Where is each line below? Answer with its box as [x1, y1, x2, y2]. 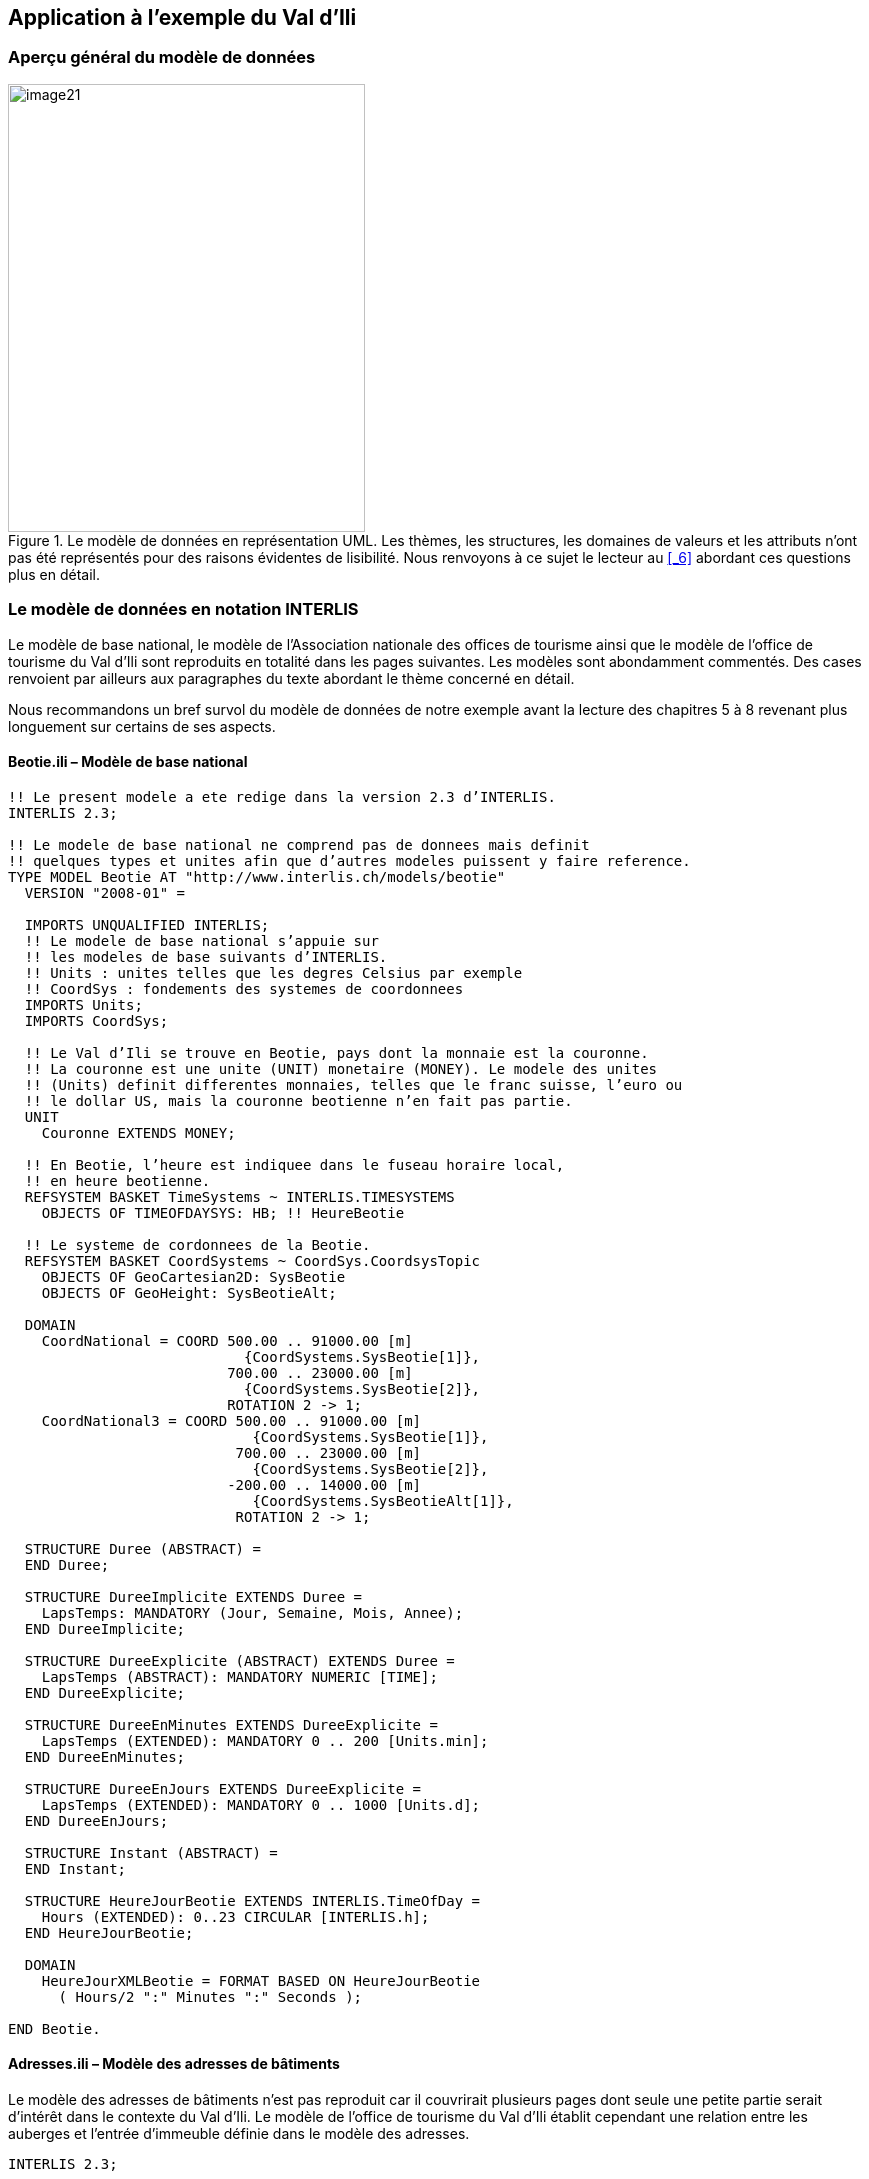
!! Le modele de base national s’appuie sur [24, 932, 379, 949]
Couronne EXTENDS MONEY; [41, 1124, 236, 1141]
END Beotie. [8, 2020, 101, 2037]
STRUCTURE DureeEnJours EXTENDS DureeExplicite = [24, 1780, 422, 1797]
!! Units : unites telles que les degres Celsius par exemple [24, 964, 523, 981]
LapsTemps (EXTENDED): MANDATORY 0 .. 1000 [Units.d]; [41, 1796, 481, 1813]
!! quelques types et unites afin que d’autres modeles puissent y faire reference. [8, 852, 691, 869]
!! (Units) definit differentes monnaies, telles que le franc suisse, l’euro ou [24, 1076, 683, 1093]
